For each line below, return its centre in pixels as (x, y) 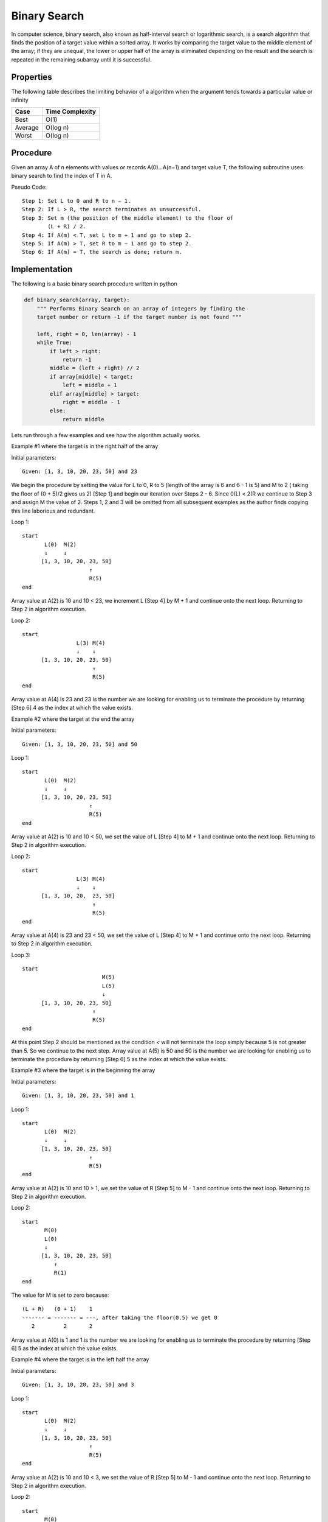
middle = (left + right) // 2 (94, 368)
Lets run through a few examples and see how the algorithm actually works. (106, 435)
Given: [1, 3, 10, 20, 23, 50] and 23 (80, 471)
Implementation (42, 269)
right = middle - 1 (91, 402)
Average (27, 128)
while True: (55, 343)
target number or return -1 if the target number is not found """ (139, 317)
